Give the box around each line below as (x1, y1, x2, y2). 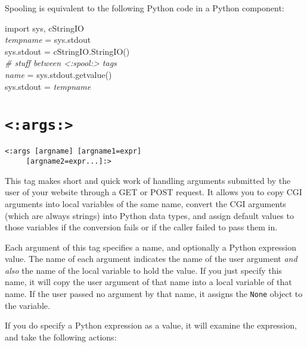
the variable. (5, 299, 50, 311)
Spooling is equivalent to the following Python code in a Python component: (5, 2, 284, 14)
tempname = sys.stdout (5, 33, 91, 46)
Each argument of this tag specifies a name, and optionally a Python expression (5, 240, 296, 253)
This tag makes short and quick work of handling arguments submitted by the (5, 174, 291, 186)
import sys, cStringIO (5, 21, 84, 34)
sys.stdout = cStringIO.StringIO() (5, 45, 130, 57)
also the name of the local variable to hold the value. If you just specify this (5, 264, 282, 276)
